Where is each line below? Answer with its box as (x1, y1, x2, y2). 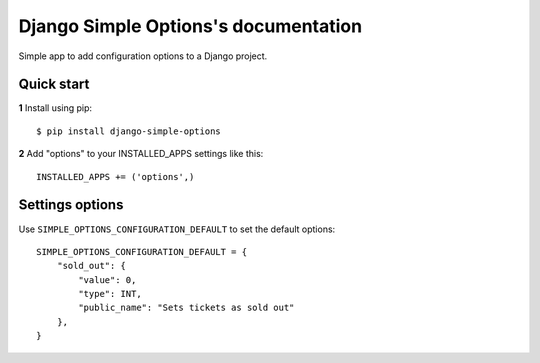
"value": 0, (78, 274, 137, 285)
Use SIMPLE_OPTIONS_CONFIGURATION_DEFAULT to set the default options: (18, 223, 336, 235)
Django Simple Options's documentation (18, 15, 363, 37)
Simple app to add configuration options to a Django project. (18, 50, 268, 62)
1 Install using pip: (18, 102, 93, 114)
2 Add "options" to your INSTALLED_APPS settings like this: (18, 148, 264, 160)
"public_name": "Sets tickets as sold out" (78, 302, 295, 314)
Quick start (18, 76, 90, 93)
